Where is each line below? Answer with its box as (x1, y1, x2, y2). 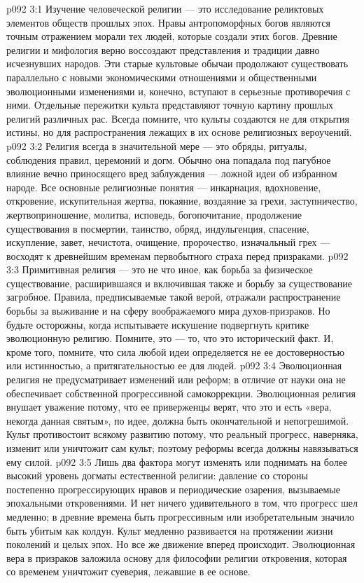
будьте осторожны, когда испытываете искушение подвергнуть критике (6, 317, 309, 331)
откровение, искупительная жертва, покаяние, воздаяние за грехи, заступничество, (6, 193, 358, 208)
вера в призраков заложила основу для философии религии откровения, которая (6, 550, 347, 565)
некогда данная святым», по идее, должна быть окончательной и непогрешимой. (6, 413, 349, 427)
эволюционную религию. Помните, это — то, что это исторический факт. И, (6, 331, 334, 345)
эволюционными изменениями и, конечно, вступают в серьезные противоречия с (6, 83, 351, 98)
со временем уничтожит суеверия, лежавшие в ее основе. (6, 564, 251, 579)
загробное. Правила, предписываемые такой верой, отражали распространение (6, 289, 341, 304)
